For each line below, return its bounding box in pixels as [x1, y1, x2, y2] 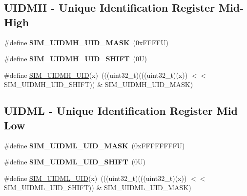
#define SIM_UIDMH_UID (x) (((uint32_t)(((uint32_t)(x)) [4, 70, 188, 80]
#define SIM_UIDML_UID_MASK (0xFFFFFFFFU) [4, 140, 185, 150]
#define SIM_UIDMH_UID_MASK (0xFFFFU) [4, 37, 168, 47]
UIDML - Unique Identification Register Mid [4, 103, 238, 118]
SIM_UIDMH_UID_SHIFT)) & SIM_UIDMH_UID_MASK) [4, 79, 193, 89]
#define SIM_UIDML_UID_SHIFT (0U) [4, 157, 145, 167]
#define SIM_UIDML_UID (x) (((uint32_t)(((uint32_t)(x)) [4, 173, 187, 183]
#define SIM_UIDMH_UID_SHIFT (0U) [4, 53, 147, 64]
